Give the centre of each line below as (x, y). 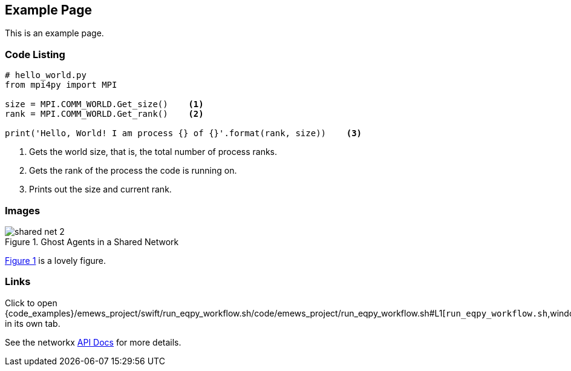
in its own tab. (33, 323)
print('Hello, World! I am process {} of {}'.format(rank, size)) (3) (184, 133)
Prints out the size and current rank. (100, 189)
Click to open (31, 303)
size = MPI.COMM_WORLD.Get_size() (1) (104, 104)
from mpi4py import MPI (61, 85)
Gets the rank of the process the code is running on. (133, 171)
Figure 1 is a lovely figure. (56, 260)
